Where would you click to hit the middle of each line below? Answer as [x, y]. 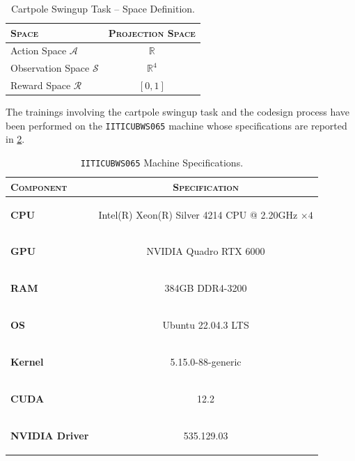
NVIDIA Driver [50, 435]
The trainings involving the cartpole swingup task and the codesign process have [178, 112]
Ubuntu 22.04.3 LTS [206, 325]
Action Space [39, 50]
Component [39, 186]
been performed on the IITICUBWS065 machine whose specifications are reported [176, 125]
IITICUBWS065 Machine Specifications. [162, 163]
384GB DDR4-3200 [206, 288]
